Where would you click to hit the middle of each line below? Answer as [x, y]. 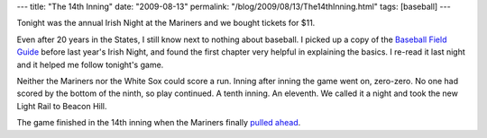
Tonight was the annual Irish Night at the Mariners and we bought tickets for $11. [166, 23]
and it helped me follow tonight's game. [90, 65]
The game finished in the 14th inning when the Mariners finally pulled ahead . [159, 123]
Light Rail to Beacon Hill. [62, 106]
